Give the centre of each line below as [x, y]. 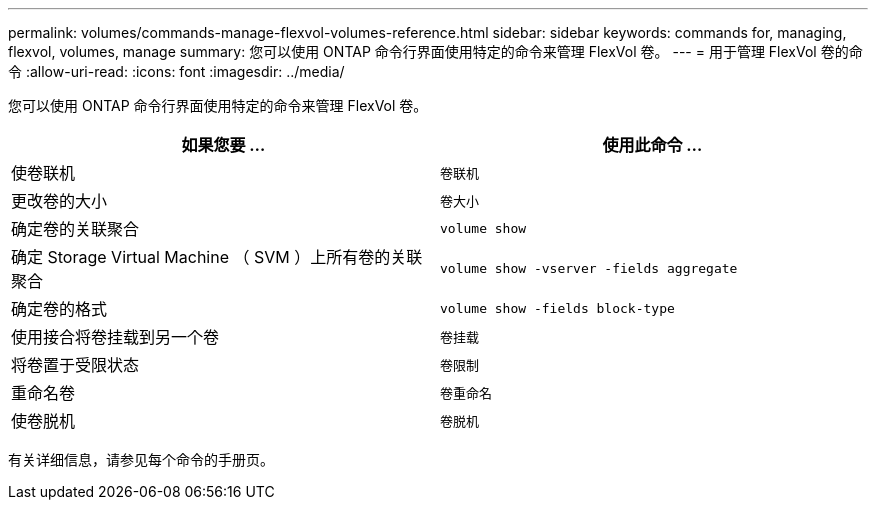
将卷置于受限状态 [75, 365]
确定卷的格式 [59, 309]
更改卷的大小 [59, 201]
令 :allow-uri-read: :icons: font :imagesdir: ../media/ [176, 71]
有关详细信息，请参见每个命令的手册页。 [141, 459]
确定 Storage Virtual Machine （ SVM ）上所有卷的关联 [217, 257]
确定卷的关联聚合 [75, 229]
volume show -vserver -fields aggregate [589, 268]
